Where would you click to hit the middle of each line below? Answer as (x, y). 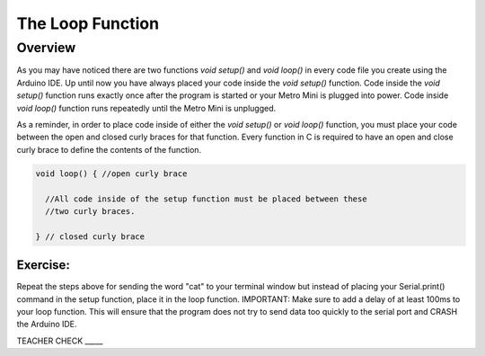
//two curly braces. (90, 211)
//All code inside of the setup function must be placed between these (206, 199)
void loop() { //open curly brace (111, 174)
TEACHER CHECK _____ (60, 341)
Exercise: (44, 265)
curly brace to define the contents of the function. (109, 149)
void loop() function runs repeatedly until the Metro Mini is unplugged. (146, 108)
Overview (46, 48)
